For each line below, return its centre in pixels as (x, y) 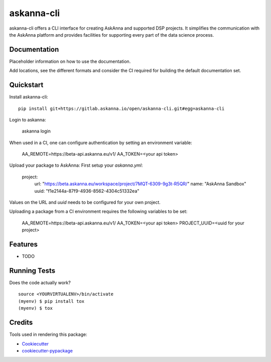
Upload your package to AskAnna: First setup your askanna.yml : (76, 165)
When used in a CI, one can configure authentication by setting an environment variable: (101, 143)
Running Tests (32, 270)
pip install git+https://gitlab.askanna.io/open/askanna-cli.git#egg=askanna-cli (121, 108)
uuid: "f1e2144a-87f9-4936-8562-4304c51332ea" (87, 191)
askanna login (36, 131)
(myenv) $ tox (35, 308)
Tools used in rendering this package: (48, 334)
